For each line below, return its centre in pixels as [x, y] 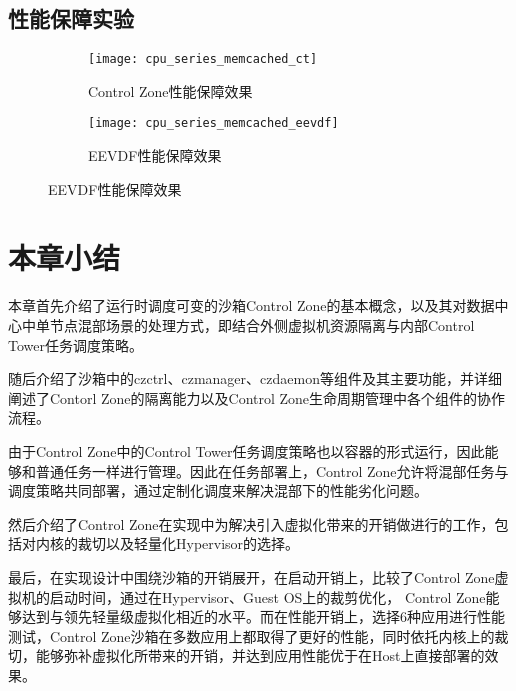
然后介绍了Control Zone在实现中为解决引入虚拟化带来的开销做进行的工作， [251, 523]
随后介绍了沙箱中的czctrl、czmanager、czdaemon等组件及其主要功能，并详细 [255, 378]
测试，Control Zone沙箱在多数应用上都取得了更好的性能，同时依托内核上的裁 [258, 635]
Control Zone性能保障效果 [170, 90]
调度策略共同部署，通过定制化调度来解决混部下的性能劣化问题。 [218, 490]
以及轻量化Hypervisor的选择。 [202, 543]
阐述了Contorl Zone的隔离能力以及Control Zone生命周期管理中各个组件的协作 [257, 397]
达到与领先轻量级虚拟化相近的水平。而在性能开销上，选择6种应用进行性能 [263, 616]
